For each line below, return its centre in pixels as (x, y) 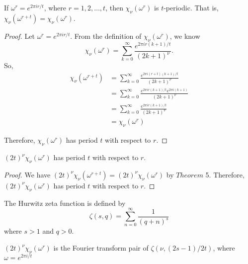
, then (114, 7)
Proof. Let (19, 36)
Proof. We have (27, 174)
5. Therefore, (225, 174)
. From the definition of (106, 36)
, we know (185, 36)
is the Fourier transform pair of (101, 248)
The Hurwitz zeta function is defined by (65, 203)
